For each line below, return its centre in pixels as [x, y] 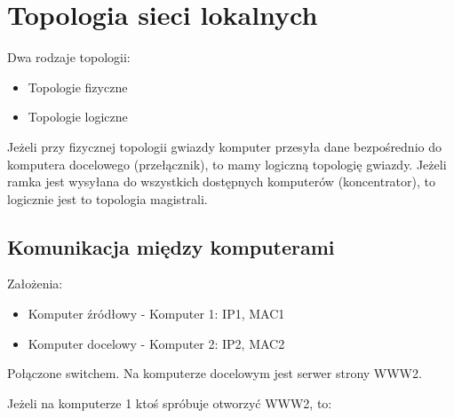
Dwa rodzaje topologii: [69, 57]
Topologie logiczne [78, 117]
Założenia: [35, 284]
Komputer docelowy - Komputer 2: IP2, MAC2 [156, 343]
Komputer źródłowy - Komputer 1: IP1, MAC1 [156, 314]
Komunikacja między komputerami [171, 246]
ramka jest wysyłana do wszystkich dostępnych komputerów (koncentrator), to [222, 181]
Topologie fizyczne [78, 87]
